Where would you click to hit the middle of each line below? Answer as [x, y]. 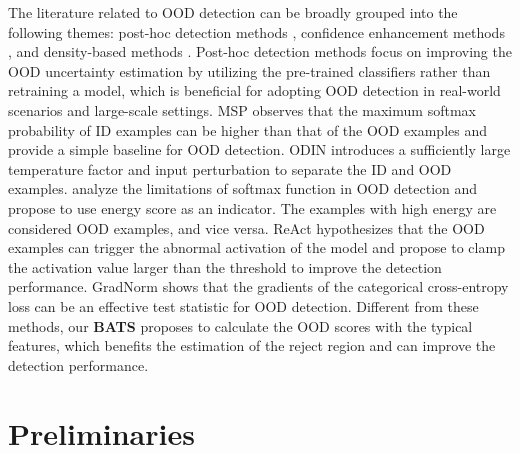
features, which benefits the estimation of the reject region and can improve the [252, 345]
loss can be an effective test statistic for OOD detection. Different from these [243, 305]
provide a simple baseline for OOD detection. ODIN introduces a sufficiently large [259, 149]
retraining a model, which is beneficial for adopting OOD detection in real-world [254, 90]
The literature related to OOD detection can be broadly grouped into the [233, 12]
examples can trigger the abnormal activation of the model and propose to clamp [256, 247]
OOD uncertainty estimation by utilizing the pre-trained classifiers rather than [249, 70]
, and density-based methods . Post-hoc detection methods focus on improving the [260, 51]
